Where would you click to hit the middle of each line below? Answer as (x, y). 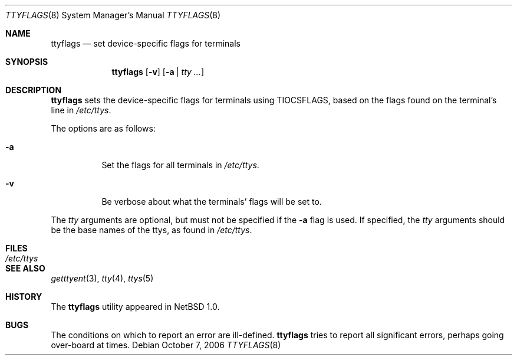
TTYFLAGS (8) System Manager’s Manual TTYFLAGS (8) (113, 15)
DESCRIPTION (34, 90)
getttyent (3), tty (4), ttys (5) (102, 278)
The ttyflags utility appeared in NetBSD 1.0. (135, 307)
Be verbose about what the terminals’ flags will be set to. (212, 202)
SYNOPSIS (27, 62)
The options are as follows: (103, 128)
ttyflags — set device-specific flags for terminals (146, 43)
